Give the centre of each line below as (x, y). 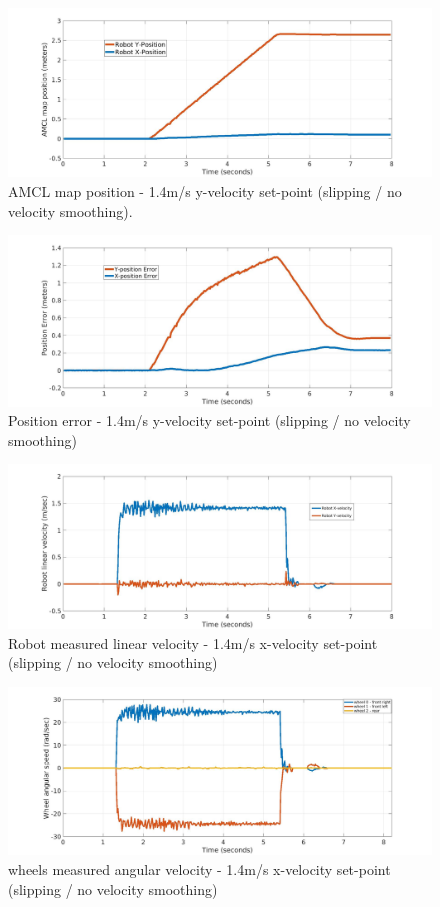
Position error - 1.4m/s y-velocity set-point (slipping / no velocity (209, 420)
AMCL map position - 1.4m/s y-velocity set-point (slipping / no (205, 190)
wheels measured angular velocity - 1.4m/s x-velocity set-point (199, 869)
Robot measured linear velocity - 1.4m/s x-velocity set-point (193, 642)
